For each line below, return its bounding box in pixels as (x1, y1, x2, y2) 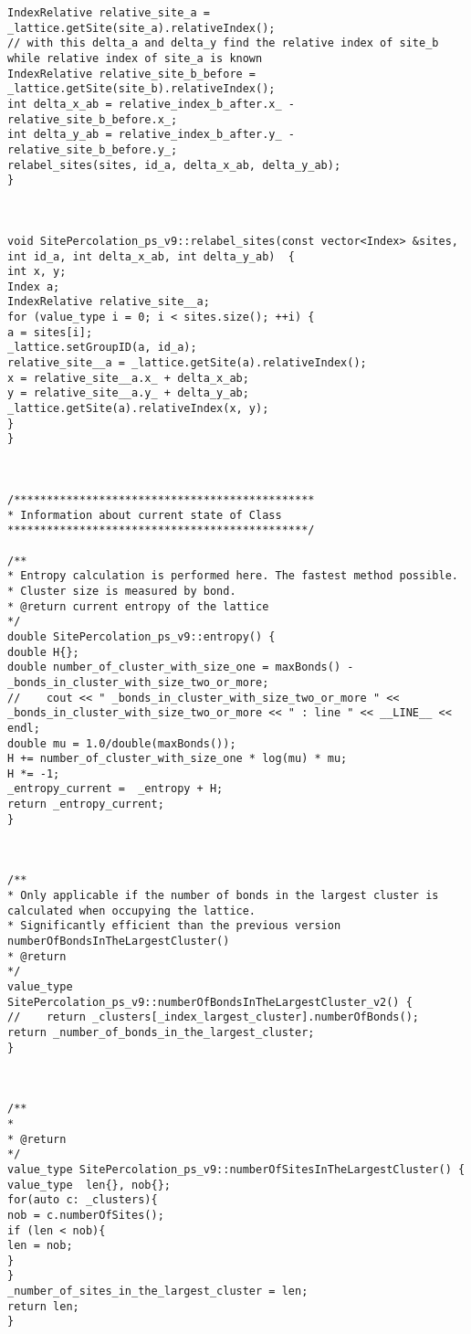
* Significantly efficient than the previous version (7, 919, 341, 933)
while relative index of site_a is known (7, 51, 263, 65)
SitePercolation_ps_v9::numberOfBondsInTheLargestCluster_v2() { (7, 995, 413, 1009)
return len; (7, 1299, 79, 1313)
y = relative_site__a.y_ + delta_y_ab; (7, 386, 249, 400)
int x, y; (7, 265, 67, 279)
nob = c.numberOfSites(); (7, 1208, 164, 1222)
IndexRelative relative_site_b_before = (7, 67, 256, 80)
